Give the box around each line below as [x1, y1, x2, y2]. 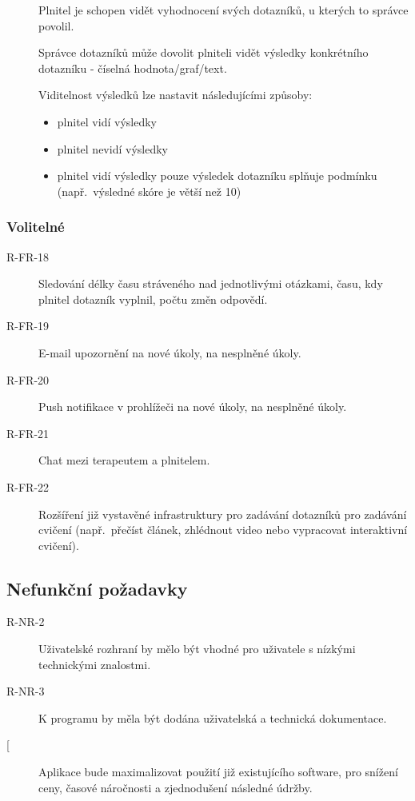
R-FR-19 [6, 317, 50, 334]
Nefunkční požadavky [6, 576, 188, 600]
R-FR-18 [6, 248, 50, 265]
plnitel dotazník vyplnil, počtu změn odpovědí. [38, 290, 268, 307]
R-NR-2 [6, 613, 45, 630]
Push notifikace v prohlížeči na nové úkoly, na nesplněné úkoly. [38, 398, 347, 415]
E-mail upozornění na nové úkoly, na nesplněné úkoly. [38, 344, 301, 361]
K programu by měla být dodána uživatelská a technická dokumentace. [38, 709, 387, 726]
